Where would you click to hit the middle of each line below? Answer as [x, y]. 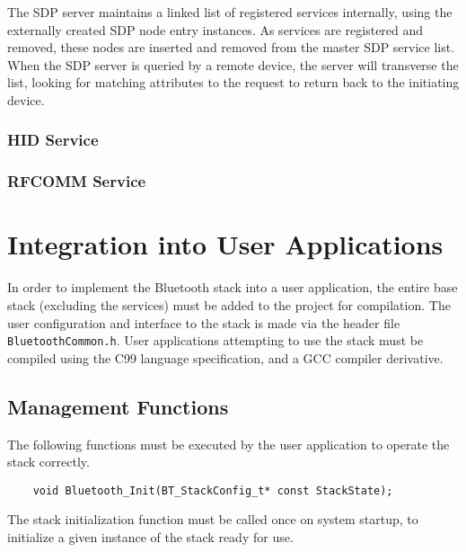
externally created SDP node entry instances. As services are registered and [215, 29]
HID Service [53, 140]
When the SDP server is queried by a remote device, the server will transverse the [233, 64]
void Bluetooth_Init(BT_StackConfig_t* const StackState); [213, 490]
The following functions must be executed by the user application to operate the [229, 444]
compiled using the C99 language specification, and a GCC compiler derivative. [225, 357]
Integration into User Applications [225, 244]
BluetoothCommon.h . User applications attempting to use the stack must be [215, 340]
